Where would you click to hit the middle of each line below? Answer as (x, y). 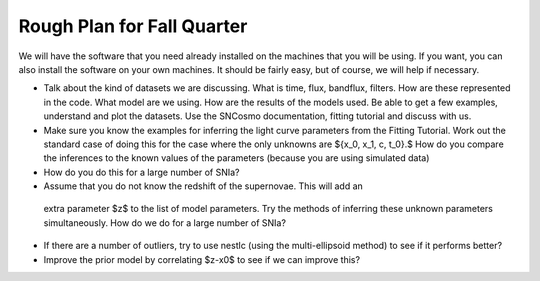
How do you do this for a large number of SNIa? (141, 172)
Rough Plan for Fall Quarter (133, 26)
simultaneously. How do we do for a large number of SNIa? (165, 222)
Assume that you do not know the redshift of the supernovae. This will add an (203, 186)
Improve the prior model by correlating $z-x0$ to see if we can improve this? (201, 259)
